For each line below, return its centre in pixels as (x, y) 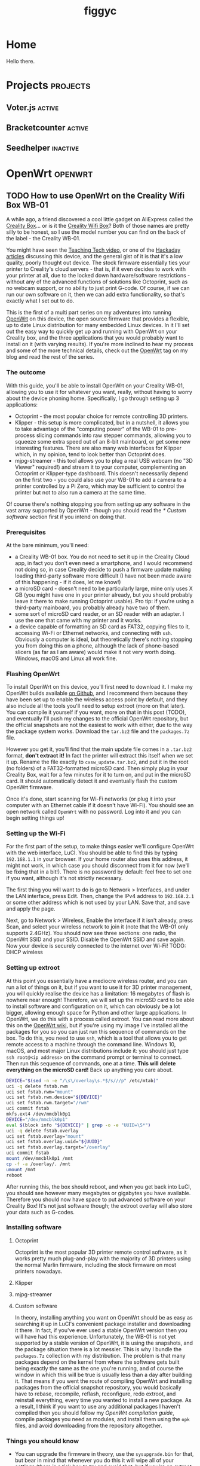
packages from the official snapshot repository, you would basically (98, 1387)
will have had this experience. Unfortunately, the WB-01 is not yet (95, 1336)
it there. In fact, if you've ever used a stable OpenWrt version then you (101, 1330)
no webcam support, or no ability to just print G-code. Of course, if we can (98, 288)
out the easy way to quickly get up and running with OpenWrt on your (92, 332)
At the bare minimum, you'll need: (48, 545)
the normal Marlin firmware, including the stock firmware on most (96, 1265)
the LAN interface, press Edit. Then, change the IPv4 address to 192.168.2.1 (100, 896)
